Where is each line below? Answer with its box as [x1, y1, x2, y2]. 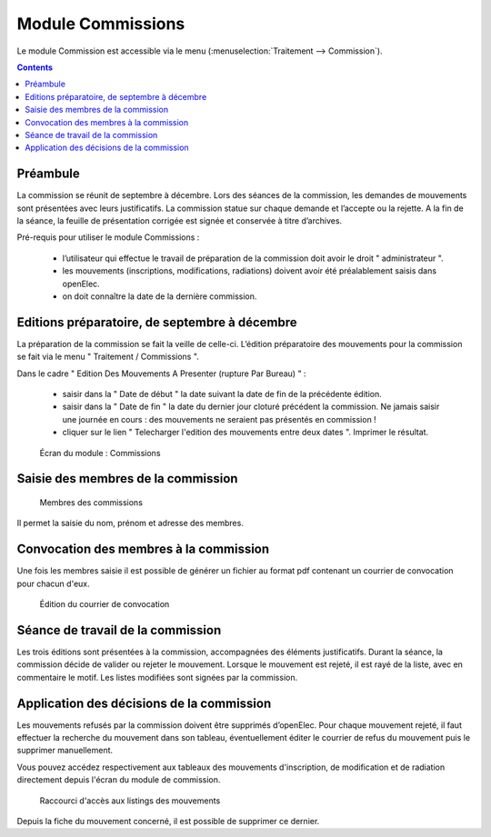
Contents [16, 62, 54, 73]
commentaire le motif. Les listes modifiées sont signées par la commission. [16, 672, 298, 683]
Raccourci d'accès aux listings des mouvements [39, 795, 221, 806]
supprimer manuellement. [16, 745, 114, 756]
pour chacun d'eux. [16, 578, 90, 589]
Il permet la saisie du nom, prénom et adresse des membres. [16, 518, 245, 529]
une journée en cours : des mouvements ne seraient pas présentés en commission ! [62, 414, 376, 424]
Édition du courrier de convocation [39, 599, 170, 610]
